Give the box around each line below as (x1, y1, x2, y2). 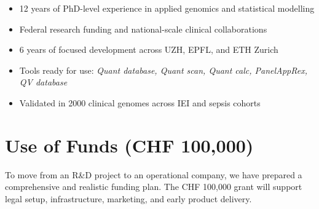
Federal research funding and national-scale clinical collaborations (19, 22, 267, 35)
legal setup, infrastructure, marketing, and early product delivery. (5, 192, 252, 205)
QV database (19, 76, 68, 89)
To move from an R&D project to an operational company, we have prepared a (5, 168, 302, 181)
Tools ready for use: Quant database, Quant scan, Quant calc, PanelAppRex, (19, 63, 307, 76)
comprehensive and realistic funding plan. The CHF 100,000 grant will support (5, 180, 302, 193)
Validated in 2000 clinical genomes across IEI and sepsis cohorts (19, 96, 261, 109)
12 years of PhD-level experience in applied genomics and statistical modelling (19, 2, 315, 14)
